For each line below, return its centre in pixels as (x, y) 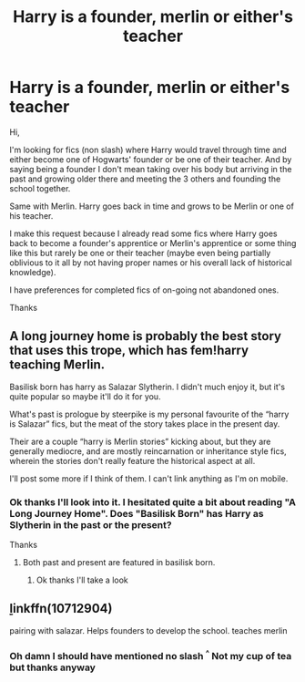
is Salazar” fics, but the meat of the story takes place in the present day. (145, 424)
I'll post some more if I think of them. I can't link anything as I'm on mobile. (149, 478)
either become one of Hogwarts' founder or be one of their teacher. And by (151, 159)
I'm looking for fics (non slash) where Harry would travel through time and (148, 150)
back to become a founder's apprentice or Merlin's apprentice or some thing (153, 243)
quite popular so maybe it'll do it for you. (85, 396)
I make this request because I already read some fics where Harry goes (143, 233)
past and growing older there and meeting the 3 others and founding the (145, 179)
